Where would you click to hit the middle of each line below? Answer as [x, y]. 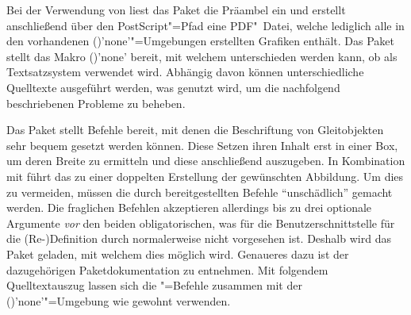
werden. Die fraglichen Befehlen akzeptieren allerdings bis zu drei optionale [189, 207]
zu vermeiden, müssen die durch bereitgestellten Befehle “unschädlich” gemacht [200, 192]
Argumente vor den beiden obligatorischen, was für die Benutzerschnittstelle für [201, 223]
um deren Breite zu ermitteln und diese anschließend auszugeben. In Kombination [206, 161]
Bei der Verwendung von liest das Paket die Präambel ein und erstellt [176, 10]
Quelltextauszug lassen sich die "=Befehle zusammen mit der [154, 285]
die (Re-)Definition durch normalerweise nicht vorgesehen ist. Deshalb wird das [199, 238]
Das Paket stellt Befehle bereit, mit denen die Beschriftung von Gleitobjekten [195, 130]
